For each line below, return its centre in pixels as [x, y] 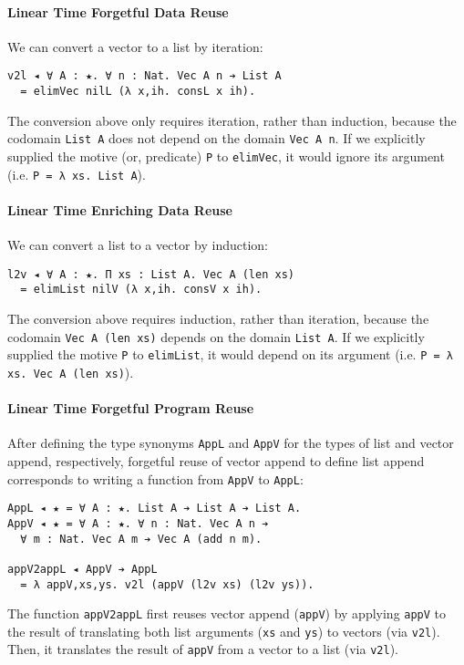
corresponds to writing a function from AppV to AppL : [155, 478]
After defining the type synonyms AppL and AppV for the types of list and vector [231, 443]
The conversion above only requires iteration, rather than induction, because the [232, 120]
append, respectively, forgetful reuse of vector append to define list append [216, 460]
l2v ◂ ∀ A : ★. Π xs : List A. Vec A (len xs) [151, 274]
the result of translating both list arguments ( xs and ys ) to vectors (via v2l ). [224, 631]
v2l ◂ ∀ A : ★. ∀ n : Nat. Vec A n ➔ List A [144, 76]
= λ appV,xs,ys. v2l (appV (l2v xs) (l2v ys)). [167, 584]
